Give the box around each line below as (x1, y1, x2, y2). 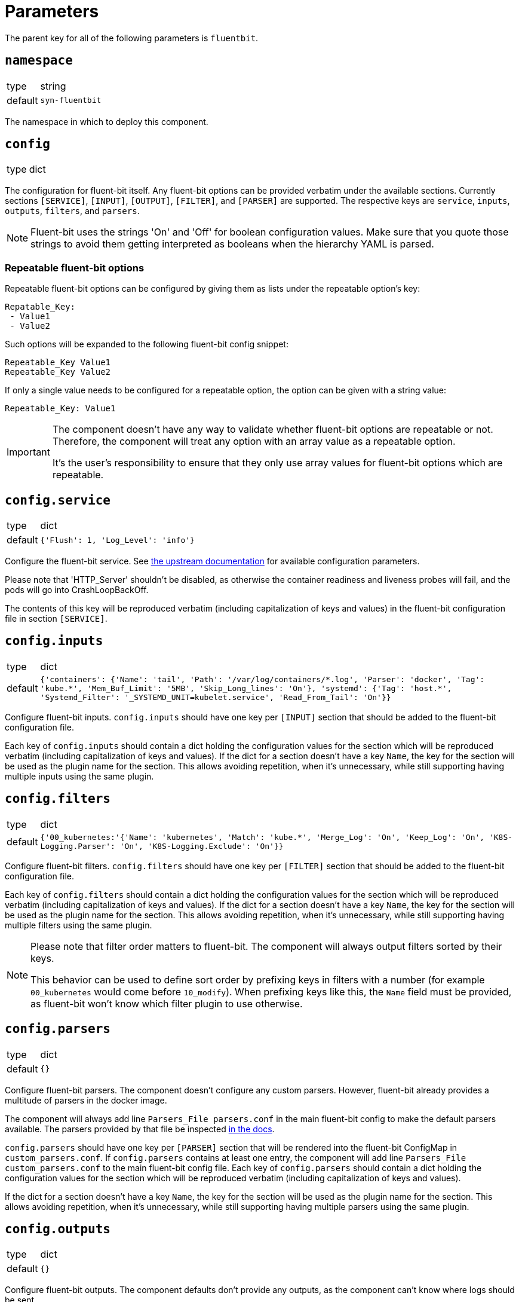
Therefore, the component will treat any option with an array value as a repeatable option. (52, 435, 456, 448)
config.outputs (5, 1221, 111, 1236)
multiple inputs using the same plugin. (5, 771, 154, 781)
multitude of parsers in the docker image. (5, 1095, 167, 1105)
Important (7, 446, 50, 459)
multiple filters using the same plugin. (5, 919, 152, 930)
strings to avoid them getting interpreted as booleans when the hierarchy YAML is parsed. (30, 238, 434, 250)
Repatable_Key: (5, 302, 76, 312)
